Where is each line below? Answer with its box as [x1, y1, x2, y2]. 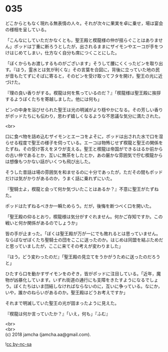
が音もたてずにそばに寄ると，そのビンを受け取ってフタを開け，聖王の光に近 [5, 73, 163, 79]
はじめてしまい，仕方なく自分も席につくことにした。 [9, 50, 119, 56]
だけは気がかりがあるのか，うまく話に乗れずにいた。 [5, 175, 115, 181]
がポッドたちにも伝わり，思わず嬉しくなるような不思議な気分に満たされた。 [5, 113, 163, 119]
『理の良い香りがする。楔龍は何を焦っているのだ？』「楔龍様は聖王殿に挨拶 [5, 90, 161, 96]
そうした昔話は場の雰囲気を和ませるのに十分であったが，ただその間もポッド [5, 169, 163, 175]
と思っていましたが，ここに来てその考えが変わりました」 [5, 243, 124, 249]
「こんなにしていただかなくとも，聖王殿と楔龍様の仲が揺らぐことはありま [5, 37, 159, 43]
